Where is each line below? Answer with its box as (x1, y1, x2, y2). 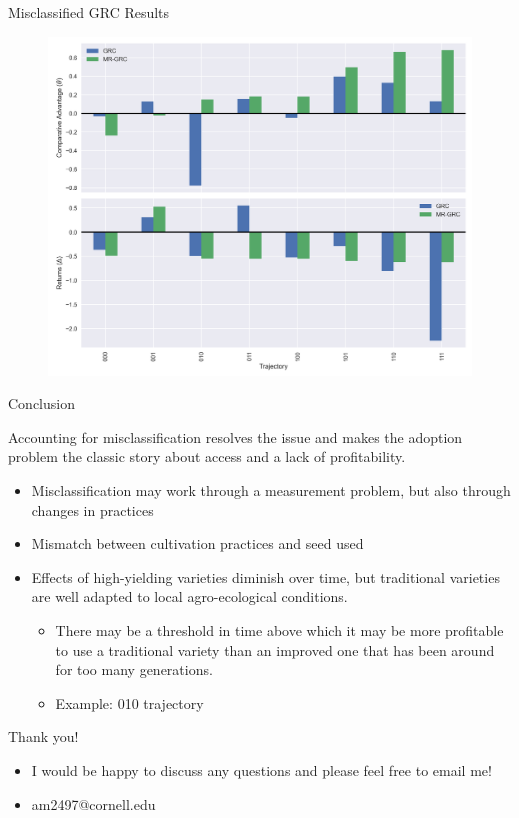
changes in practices (31, 499, 154, 520)
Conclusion (8, 393, 75, 414)
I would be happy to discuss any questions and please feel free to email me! (31, 760, 492, 781)
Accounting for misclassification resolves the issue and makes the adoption (8, 426, 463, 447)
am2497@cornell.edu (31, 793, 156, 814)
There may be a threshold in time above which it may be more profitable (55, 620, 504, 641)
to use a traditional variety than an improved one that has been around (55, 639, 495, 660)
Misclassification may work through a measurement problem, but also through (31, 480, 511, 501)
